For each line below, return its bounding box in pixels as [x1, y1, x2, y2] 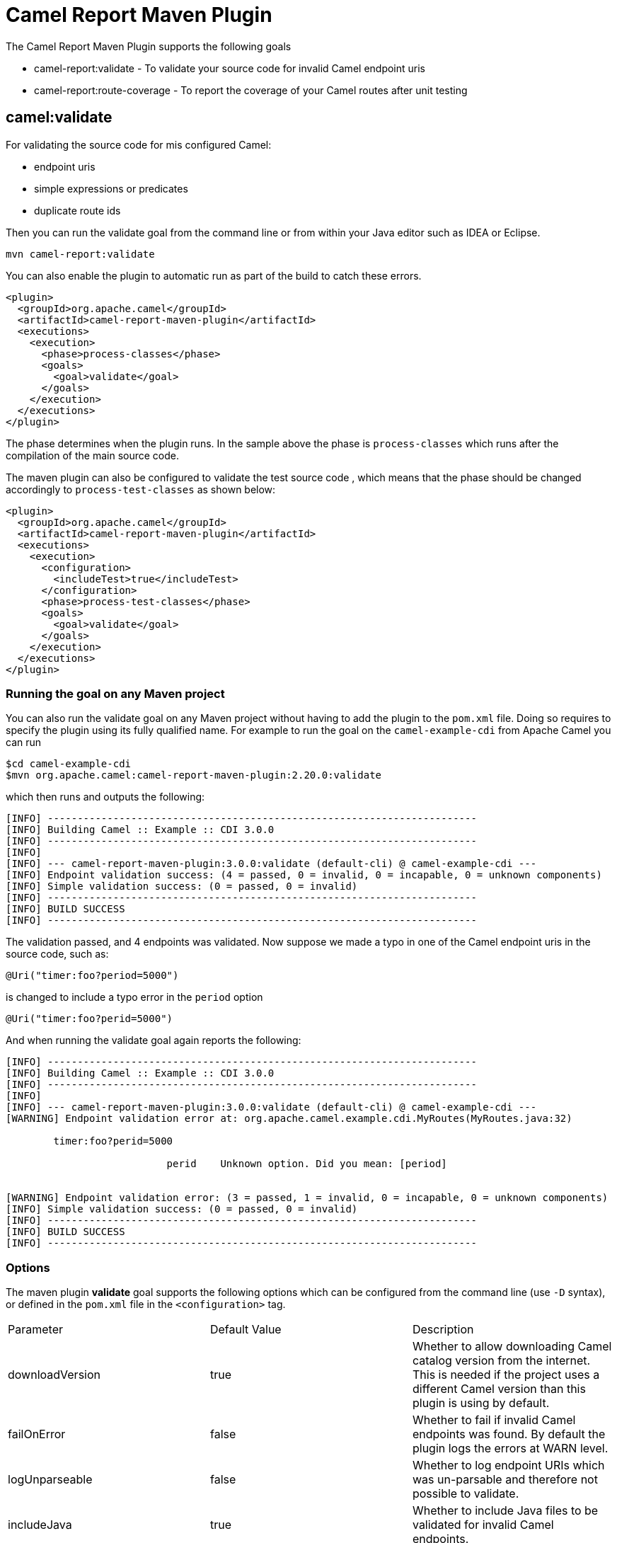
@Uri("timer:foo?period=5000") [6, 970, 179, 982]
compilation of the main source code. [6, 449, 179, 461]
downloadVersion [8, 1367, 100, 1382]
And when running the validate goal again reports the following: [6, 1034, 301, 1047]
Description [412, 1322, 474, 1337]
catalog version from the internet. [412, 1353, 591, 1368]
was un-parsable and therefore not [412, 1472, 598, 1487]
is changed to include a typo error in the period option [6, 991, 263, 1004]
